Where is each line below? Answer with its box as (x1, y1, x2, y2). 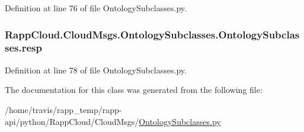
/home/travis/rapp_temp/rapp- (5, 103, 122, 115)
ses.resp (5, 40, 42, 55)
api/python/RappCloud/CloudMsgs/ (5, 115, 139, 127)
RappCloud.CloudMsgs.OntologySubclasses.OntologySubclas (5, 27, 300, 41)
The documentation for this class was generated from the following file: (5, 83, 263, 96)
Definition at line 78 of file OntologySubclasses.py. (5, 63, 187, 76)
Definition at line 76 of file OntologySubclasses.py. (5, 2, 187, 14)
